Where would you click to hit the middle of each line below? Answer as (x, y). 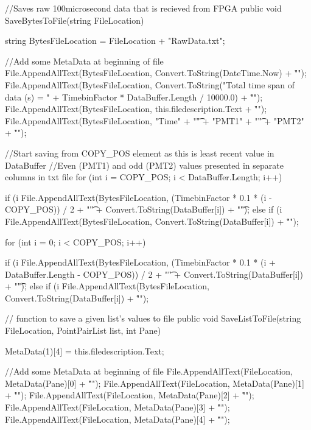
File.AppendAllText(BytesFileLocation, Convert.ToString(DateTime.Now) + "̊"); (156, 73)
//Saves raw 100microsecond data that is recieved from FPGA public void (143, 8)
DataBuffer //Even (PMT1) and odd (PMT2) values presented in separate (144, 165)
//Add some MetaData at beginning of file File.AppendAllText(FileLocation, (149, 371)
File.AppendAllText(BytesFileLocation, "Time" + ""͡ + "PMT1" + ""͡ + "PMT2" (155, 120)
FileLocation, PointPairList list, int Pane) (83, 330)
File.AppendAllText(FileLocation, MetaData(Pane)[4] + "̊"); (117, 419)
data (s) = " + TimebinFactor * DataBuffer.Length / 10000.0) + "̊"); (134, 97)
